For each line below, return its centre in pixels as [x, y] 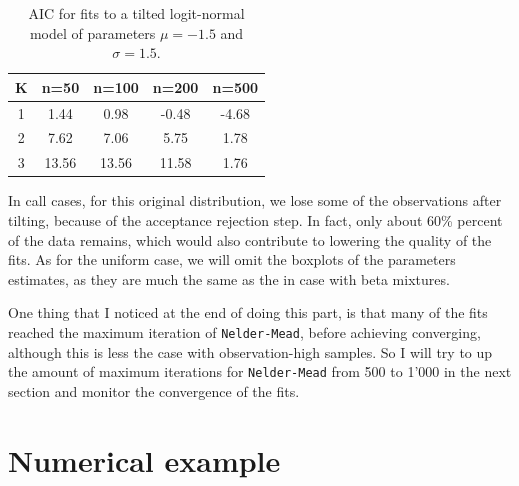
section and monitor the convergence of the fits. [154, 390]
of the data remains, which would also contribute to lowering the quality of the [250, 239]
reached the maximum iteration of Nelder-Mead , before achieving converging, [244, 331]
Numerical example [144, 459]
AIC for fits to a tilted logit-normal [136, 13]
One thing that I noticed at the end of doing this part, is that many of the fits [248, 312]
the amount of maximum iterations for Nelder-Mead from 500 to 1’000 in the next [260, 371]
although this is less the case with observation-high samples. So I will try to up [250, 351]
